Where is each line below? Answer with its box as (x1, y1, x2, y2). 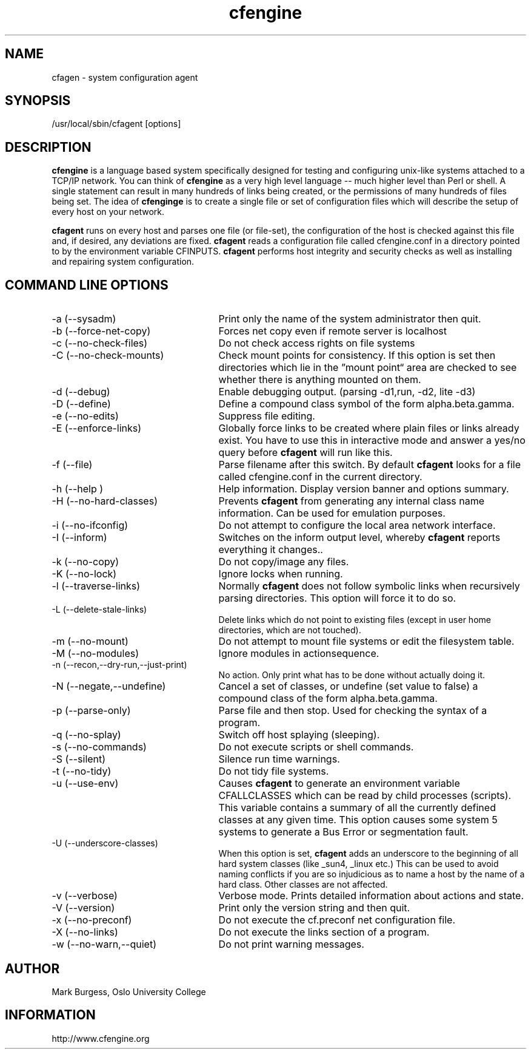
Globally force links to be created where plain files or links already (218, 422, 519, 435)
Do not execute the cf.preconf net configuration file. (218, 914, 456, 926)
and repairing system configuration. (52, 256, 195, 267)
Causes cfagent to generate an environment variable (218, 777, 460, 790)
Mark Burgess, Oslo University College (52, 986, 206, 997)
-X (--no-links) (52, 926, 118, 939)
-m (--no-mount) (52, 635, 129, 648)
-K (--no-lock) (52, 568, 117, 580)
